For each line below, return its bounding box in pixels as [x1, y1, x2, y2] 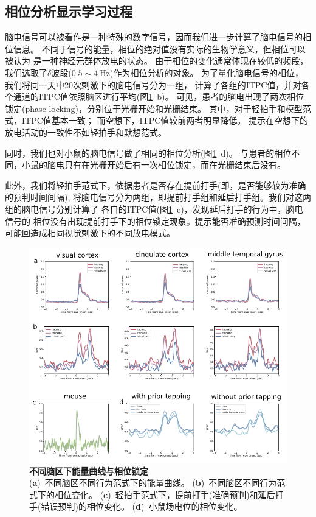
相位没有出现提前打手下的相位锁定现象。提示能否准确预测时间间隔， [33, 214, 306, 227]
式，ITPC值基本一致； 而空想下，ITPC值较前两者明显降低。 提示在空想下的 [5, 114, 308, 127]
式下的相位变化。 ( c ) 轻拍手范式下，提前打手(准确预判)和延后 [29, 488, 275, 501]
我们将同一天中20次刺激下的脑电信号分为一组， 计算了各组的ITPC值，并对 [5, 78, 301, 91]
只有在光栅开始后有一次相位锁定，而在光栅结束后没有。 [64, 158, 286, 171]
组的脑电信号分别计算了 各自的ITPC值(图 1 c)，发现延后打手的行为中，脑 [5, 202, 295, 215]
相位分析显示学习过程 [5, 2, 132, 21]
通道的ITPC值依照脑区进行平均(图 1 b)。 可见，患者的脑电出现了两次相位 [13, 90, 304, 103]
